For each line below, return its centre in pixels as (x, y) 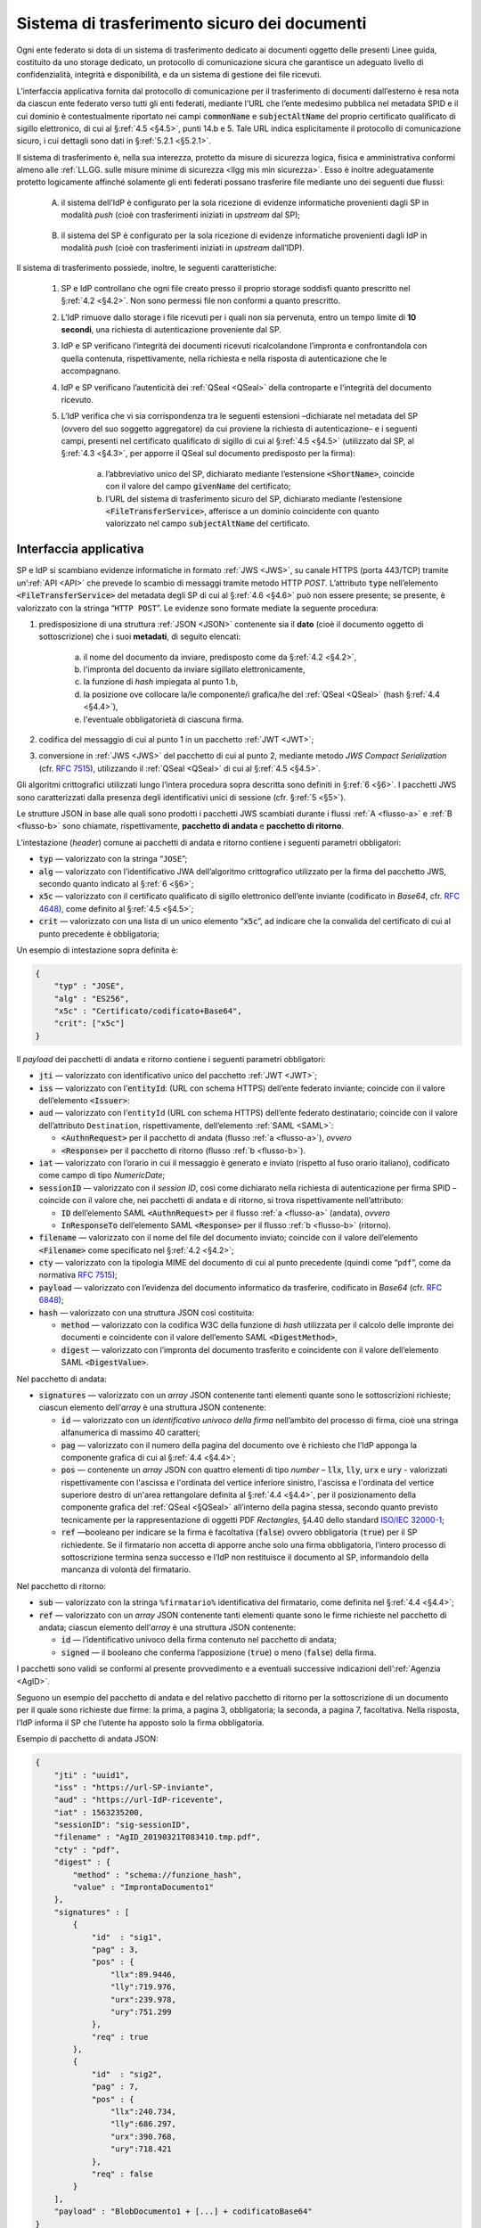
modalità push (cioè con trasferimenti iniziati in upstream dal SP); (180, 215)
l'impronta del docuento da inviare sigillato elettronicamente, (195, 669)
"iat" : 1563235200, (99, 1812)
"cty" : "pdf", (87, 1850)
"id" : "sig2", (127, 2074)
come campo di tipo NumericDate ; (102, 1175)
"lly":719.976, (143, 1987)
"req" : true (120, 2037)
